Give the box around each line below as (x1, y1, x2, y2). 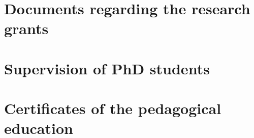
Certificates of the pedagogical (4, 98, 221, 119)
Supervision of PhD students (4, 58, 210, 78)
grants (4, 18, 49, 39)
